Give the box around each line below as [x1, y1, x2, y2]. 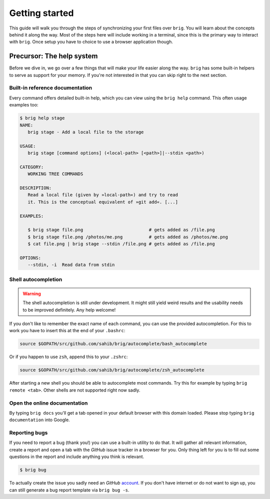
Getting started [9, 7, 74, 18]
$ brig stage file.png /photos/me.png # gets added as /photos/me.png [27, 234, 228, 240]
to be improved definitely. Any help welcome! [22, 307, 116, 313]
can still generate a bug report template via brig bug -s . [9, 487, 129, 493]
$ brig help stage [19, 115, 65, 121]
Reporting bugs [9, 430, 48, 437]
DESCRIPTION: [19, 185, 52, 191]
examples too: [9, 102, 38, 108]
